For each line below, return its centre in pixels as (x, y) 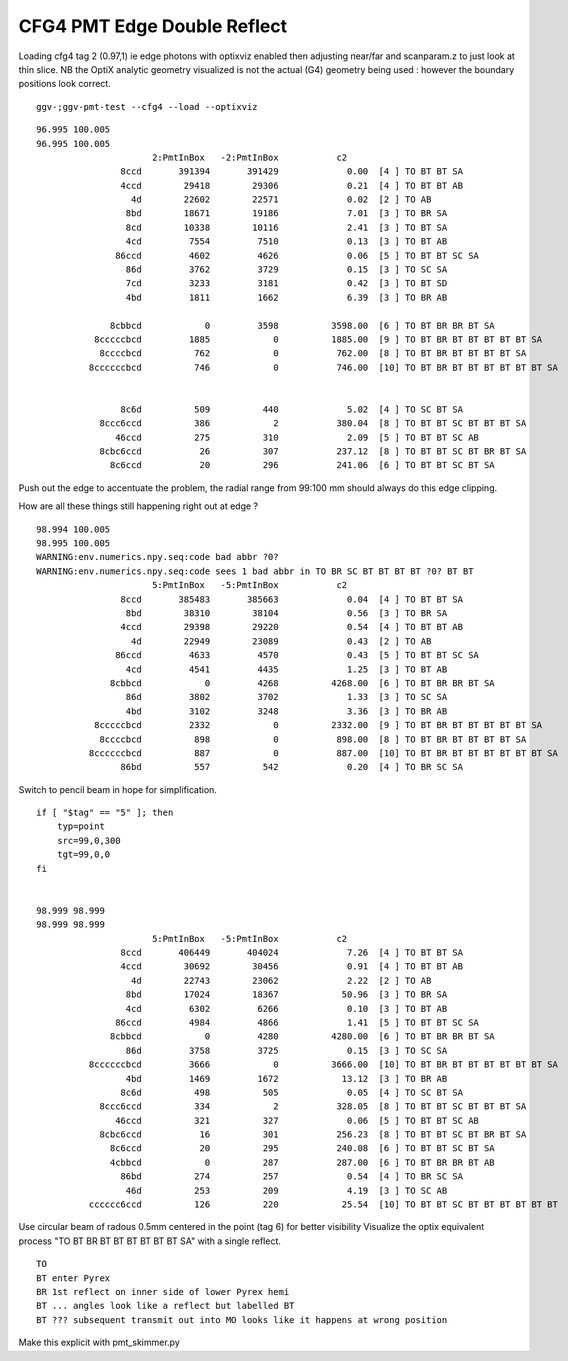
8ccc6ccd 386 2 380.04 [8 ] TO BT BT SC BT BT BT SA (313, 423)
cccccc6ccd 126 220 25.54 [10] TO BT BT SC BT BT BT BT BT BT (323, 1204)
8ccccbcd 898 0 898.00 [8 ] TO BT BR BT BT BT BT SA (313, 739)
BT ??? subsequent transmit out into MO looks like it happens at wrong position (242, 1319)
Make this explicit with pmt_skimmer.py (99, 1342)
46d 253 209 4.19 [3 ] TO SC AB (286, 1190)
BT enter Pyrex (73, 1278)
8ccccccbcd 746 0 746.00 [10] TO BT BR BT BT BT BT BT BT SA (323, 367)
